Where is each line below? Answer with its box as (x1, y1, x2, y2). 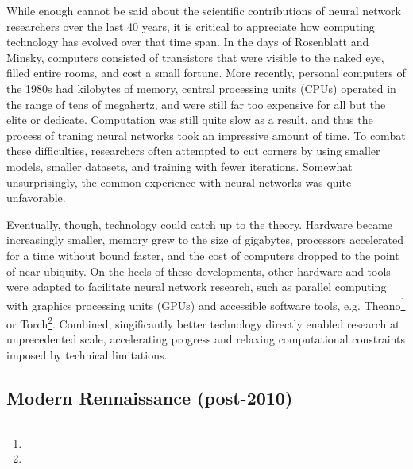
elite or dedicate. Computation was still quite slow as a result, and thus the (6, 111, 373, 128)
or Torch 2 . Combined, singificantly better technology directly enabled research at (6, 312, 400, 331)
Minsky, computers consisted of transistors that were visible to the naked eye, (6, 48, 384, 65)
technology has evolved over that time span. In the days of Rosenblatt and (6, 33, 369, 50)
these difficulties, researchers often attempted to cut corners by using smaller (6, 142, 380, 159)
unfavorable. (6, 189, 66, 206)
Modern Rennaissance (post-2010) (6, 385, 293, 409)
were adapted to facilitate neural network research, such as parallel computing (6, 278, 387, 295)
